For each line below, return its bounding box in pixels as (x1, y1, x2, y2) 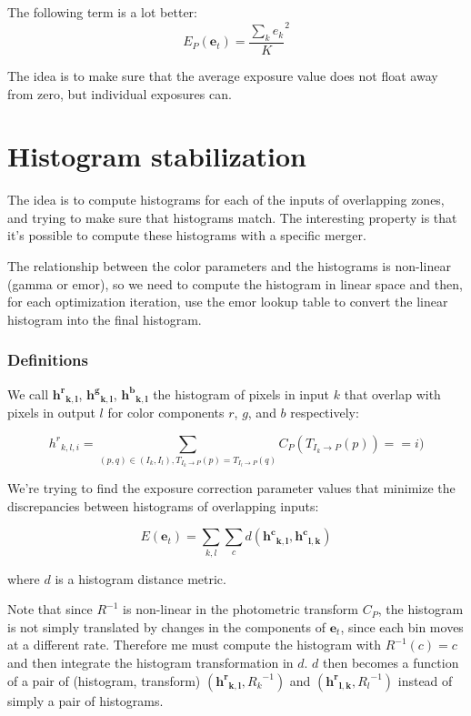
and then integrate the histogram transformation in (7, 652, 294, 671)
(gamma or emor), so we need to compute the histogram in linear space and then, (7, 274, 463, 293)
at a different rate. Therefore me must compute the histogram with (7, 635, 381, 654)
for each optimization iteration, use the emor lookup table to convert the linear (7, 292, 448, 311)
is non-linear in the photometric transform (123, 600, 359, 619)
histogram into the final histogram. (7, 309, 202, 328)
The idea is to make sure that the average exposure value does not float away (7, 66, 438, 85)
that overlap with (344, 384, 441, 403)
